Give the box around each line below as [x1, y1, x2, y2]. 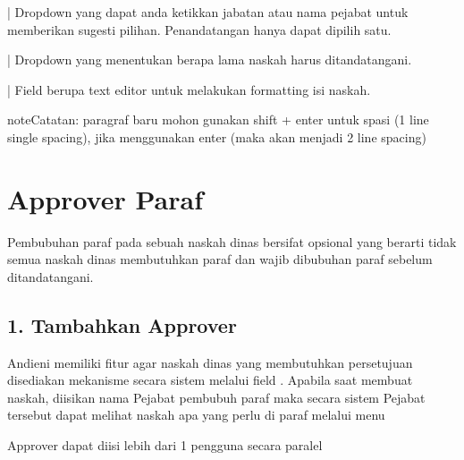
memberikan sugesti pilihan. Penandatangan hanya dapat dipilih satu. [7, 20, 392, 38]
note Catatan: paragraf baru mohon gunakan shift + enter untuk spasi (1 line [7, 110, 429, 129]
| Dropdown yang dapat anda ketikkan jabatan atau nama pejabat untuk [7, 3, 409, 21]
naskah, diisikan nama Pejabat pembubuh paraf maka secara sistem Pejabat [7, 388, 426, 406]
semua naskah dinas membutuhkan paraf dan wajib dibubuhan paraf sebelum [7, 250, 433, 268]
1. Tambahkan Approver [7, 311, 237, 338]
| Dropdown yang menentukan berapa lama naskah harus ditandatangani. [7, 50, 412, 69]
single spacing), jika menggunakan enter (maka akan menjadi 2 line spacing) [7, 127, 426, 146]
